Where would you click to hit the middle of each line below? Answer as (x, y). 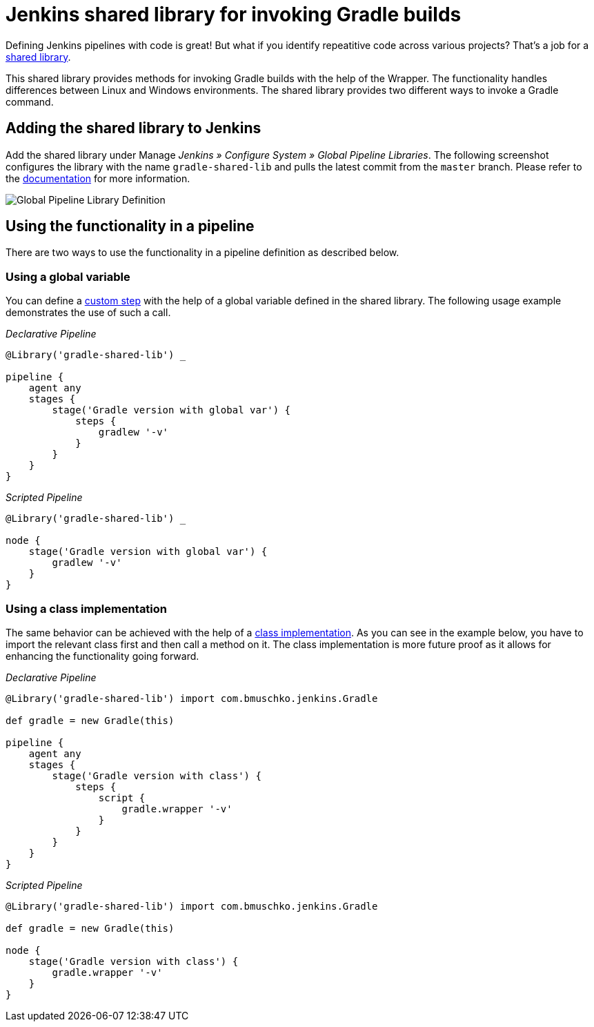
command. (30, 101)
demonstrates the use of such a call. (88, 313)
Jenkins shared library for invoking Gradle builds (234, 14)
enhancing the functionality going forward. (102, 656)
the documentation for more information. (98, 178)
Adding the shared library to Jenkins (133, 128)
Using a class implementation (87, 608)
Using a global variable (68, 276)
